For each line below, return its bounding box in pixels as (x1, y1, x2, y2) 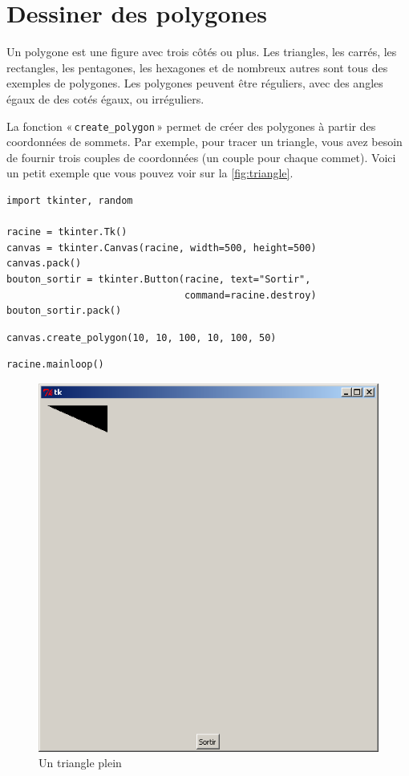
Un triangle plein (38, 754, 122, 771)
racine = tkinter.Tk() (6, 226, 128, 238)
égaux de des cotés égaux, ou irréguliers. (6, 90, 204, 107)
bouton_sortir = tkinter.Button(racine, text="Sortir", (6, 273, 311, 285)
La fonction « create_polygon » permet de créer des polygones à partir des (6, 117, 376, 134)
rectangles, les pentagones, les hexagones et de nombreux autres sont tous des (6, 59, 388, 75)
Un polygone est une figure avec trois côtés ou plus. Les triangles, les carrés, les (6, 43, 397, 60)
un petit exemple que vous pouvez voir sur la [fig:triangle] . (6, 165, 294, 181)
